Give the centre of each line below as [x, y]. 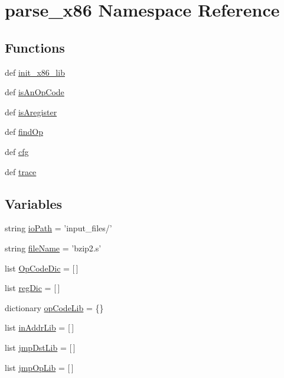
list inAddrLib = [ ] [40, 327]
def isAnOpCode [35, 92]
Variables [34, 203]
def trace [21, 171]
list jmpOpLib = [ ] [39, 367]
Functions [35, 47]
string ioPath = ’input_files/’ [58, 228]
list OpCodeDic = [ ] [42, 268]
